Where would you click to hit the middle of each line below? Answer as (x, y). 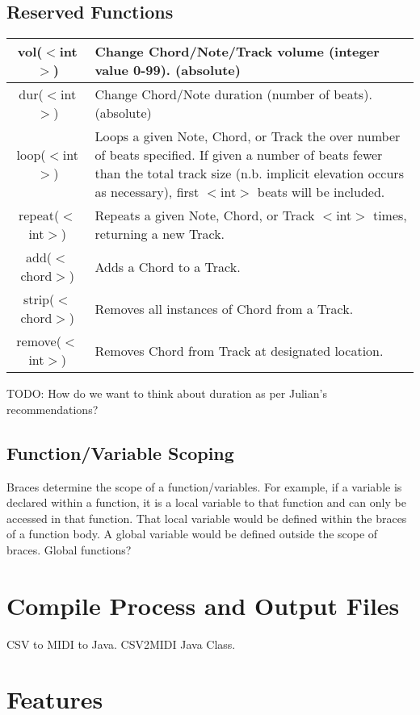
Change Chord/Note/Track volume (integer (237, 52)
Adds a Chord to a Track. (168, 266)
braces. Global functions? (69, 549)
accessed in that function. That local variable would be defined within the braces (207, 518)
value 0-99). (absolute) (168, 70)
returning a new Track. (160, 234)
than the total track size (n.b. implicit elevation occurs (249, 174)
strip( (39, 299)
